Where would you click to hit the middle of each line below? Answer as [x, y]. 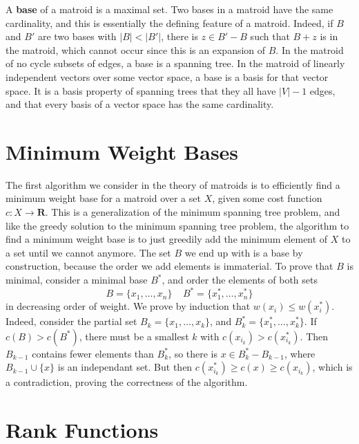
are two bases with [77, 36]
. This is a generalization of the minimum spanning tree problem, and [193, 212]
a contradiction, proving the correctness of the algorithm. [127, 382]
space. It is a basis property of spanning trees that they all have [141, 90]
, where [300, 353]
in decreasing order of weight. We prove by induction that [128, 306]
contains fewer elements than [93, 353]
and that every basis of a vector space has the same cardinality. [140, 104]
